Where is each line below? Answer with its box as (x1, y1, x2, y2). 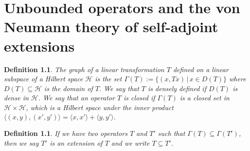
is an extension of (50, 137, 103, 148)
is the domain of (44, 83, 93, 93)
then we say (4, 137, 39, 148)
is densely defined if (148, 83, 206, 93)
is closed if (124, 93, 155, 103)
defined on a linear (173, 64, 229, 74)
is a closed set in (179, 93, 230, 103)
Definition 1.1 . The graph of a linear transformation (4, 64, 164, 74)
